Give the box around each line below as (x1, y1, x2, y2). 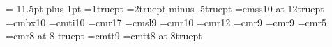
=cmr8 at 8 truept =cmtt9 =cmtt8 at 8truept (6, 28, 202, 43)
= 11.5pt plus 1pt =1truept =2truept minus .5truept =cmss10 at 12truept (6, 1, 324, 15)
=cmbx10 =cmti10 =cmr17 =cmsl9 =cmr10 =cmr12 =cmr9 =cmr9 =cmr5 (6, 15, 326, 29)
